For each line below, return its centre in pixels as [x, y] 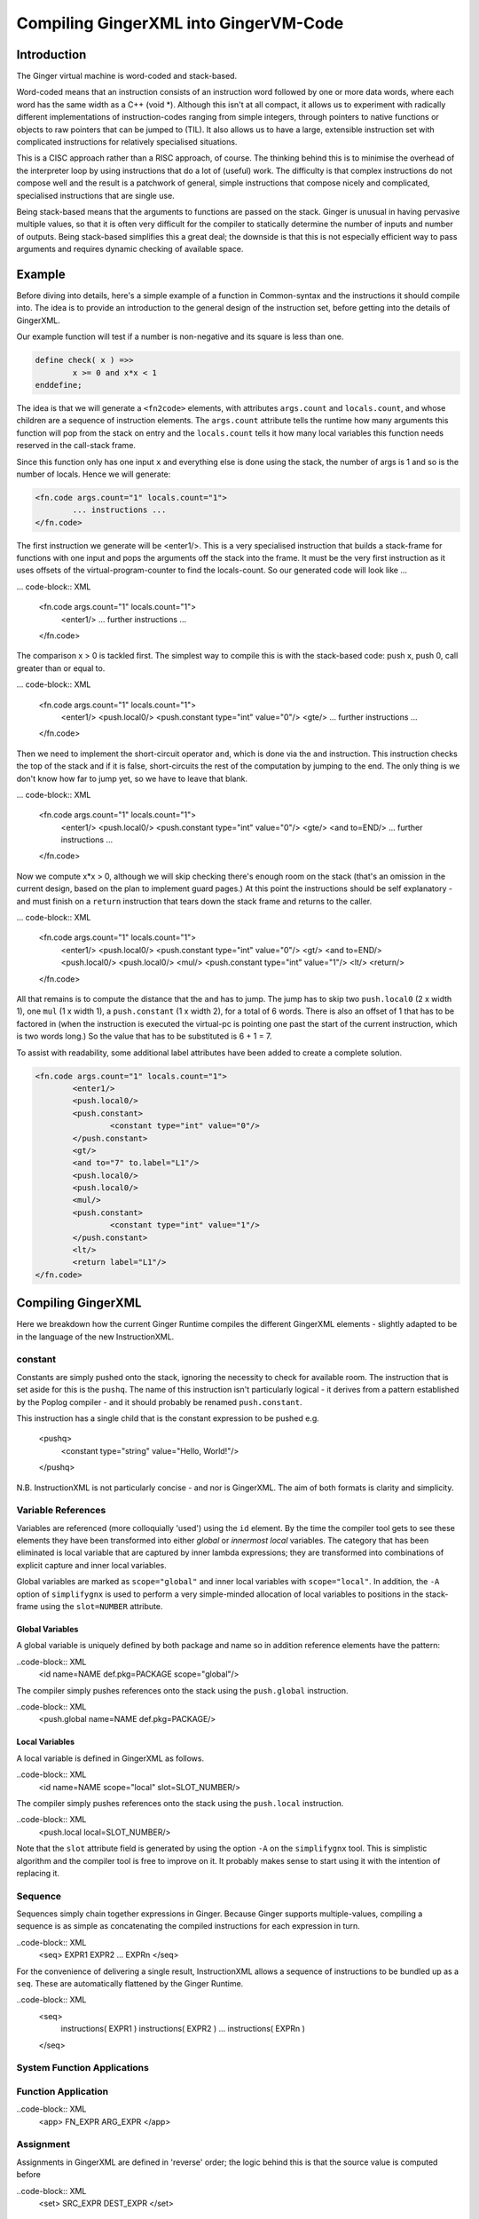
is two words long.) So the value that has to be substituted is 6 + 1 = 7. [144, 1036]
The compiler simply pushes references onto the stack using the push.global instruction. [183, 1690]
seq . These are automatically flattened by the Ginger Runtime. [130, 1983]
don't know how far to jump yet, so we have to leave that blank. [132, 778]
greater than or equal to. [61, 668]
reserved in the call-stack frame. [76, 446]
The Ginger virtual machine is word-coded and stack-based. [127, 76]
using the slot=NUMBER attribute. [102, 1607]
